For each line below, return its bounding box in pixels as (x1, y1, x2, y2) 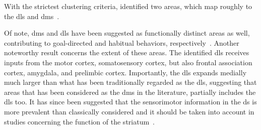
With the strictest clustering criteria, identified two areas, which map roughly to (4, 1, 252, 11)
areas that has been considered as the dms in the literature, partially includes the (4, 86, 256, 97)
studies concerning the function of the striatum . (4, 116, 155, 126)
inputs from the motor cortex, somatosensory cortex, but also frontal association (4, 57, 252, 67)
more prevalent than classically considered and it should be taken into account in (4, 106, 254, 116)
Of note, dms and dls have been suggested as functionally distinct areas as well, (4, 28, 250, 38)
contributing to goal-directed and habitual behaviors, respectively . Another (4, 37, 239, 48)
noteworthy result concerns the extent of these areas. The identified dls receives (4, 47, 249, 58)
